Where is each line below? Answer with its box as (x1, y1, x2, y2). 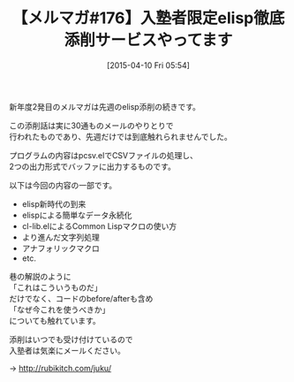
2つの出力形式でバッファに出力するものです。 (9, 161, 177, 172)
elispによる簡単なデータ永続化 (21, 210, 132, 220)
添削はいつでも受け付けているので (9, 333, 133, 345)
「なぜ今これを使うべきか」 (9, 304, 110, 315)
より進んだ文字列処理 (21, 232, 100, 242)
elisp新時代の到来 (21, 198, 87, 209)
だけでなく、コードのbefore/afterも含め (9, 293, 154, 303)
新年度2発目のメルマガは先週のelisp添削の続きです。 (9, 101, 201, 111)
